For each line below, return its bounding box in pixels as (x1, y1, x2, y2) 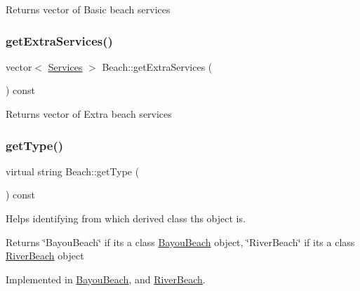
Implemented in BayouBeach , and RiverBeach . (6, 271, 206, 286)
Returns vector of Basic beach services (6, 2, 171, 16)
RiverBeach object (6, 248, 84, 263)
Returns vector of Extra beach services (6, 107, 172, 121)
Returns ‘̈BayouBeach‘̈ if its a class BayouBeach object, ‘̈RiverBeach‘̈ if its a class (6, 234, 355, 249)
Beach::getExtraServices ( (102, 59, 213, 74)
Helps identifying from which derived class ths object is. (6, 211, 246, 225)
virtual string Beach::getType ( (6, 163, 140, 178)
